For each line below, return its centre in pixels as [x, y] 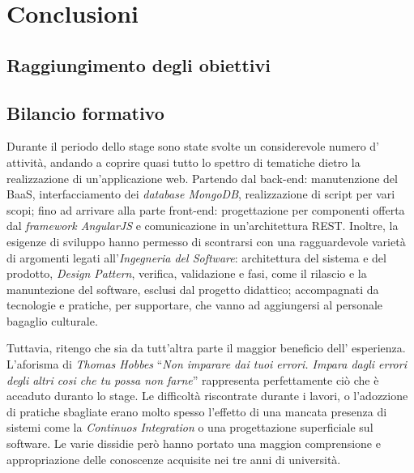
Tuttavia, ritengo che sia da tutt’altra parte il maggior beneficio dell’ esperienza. [206, 348]
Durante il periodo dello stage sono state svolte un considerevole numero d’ [193, 146]
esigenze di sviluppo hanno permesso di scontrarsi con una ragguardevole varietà [206, 241]
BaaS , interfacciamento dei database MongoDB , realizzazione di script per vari [201, 194]
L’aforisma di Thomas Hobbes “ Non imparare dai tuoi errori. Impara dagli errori [207, 364]
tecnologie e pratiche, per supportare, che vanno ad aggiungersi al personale [195, 305]
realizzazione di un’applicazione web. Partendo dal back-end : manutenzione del [202, 178]
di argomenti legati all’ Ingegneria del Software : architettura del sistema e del [196, 257]
